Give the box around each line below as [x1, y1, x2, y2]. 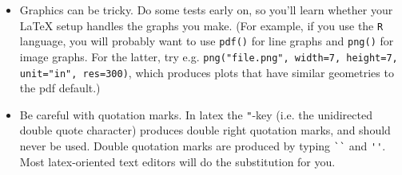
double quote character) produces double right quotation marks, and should [19, 122, 391, 138]
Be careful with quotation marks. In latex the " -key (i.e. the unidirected [19, 106, 372, 122]
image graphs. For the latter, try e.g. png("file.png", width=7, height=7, [19, 48, 398, 64]
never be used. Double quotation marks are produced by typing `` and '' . [19, 138, 386, 154]
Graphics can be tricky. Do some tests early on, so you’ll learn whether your [19, 2, 393, 17]
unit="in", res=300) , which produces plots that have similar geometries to [19, 64, 394, 80]
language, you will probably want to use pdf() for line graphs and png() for [19, 33, 394, 49]
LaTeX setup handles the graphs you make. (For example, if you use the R [19, 17, 384, 33]
